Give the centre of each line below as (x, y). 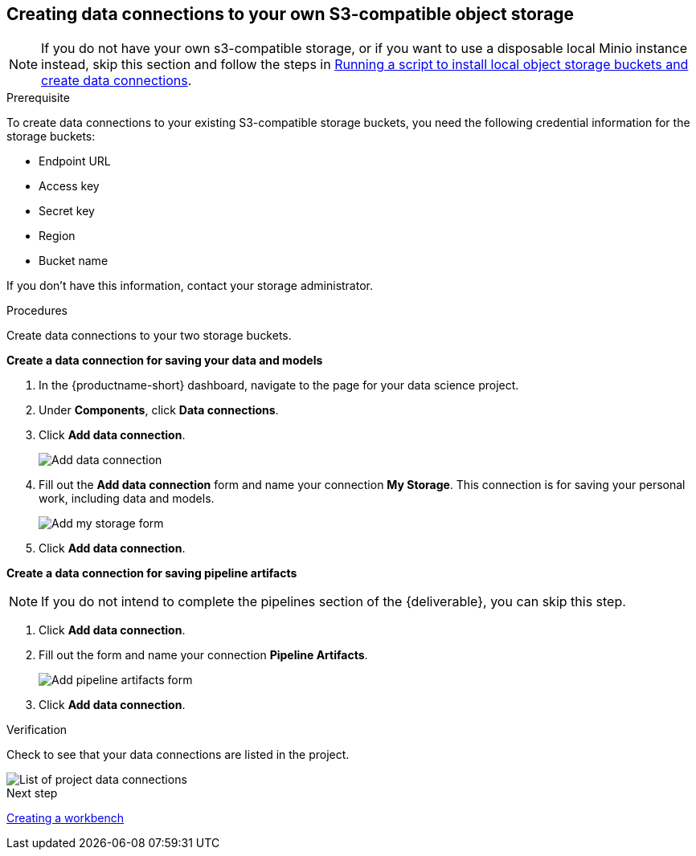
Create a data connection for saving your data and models (165, 361)
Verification (37, 730)
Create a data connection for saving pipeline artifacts (152, 573)
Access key (69, 186)
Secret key (67, 211)
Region (57, 236)
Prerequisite (38, 98)
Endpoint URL (75, 161)
